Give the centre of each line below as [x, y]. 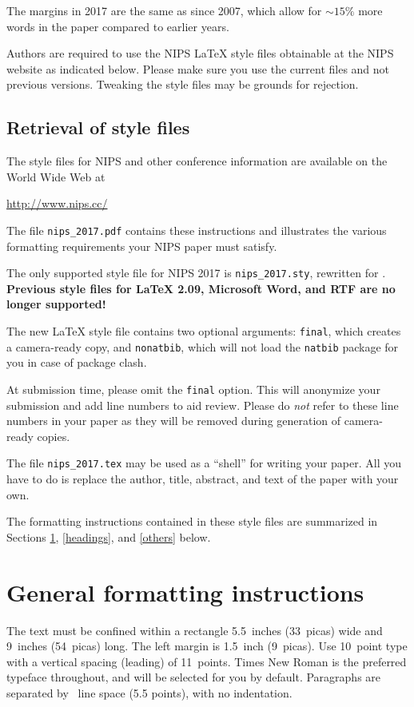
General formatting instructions [185, 592]
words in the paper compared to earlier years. [118, 26]
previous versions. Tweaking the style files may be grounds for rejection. [183, 84]
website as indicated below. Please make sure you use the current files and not [198, 68]
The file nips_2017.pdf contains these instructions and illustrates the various [197, 230]
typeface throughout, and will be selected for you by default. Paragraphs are [194, 677]
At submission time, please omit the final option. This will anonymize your [193, 389]
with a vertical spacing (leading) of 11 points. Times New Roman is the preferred [207, 661]
